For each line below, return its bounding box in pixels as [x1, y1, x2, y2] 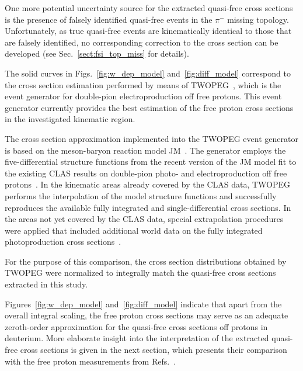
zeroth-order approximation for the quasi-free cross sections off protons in [5, 320, 268, 332]
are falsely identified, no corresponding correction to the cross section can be [5, 36, 278, 48]
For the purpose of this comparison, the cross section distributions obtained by [5, 255, 287, 267]
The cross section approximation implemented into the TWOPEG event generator [5, 132, 298, 144]
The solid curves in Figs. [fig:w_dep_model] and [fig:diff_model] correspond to [5, 67, 291, 79]
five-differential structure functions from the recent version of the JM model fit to [5, 155, 297, 168]
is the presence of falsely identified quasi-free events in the [5, 13, 213, 25]
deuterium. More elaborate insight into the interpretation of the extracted [5, 332, 269, 344]
